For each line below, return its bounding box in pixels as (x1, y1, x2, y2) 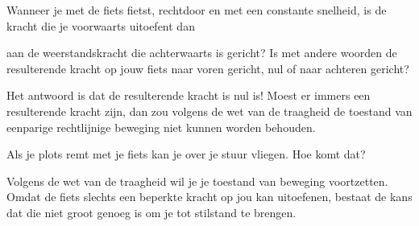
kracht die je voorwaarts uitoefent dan (6, 17, 195, 34)
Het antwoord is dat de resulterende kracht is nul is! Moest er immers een (6, 87, 371, 104)
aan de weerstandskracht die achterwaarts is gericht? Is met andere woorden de (6, 44, 397, 61)
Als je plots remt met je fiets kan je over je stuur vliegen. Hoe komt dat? (6, 146, 366, 162)
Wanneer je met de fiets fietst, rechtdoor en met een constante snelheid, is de (6, 2, 387, 18)
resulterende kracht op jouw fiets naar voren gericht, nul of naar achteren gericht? (6, 60, 409, 76)
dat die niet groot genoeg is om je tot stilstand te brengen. (6, 203, 297, 220)
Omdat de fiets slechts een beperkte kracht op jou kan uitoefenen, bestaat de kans (6, 188, 413, 205)
